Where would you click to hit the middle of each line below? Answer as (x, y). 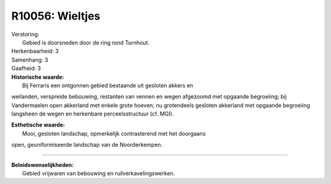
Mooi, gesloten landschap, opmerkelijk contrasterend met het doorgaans (114, 133)
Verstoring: (25, 34)
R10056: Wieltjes (56, 16)
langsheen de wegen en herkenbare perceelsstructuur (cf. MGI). (93, 114)
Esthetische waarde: (38, 125)
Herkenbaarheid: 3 (35, 51)
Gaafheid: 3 (26, 68)
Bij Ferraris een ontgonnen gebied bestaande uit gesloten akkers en (108, 85)
